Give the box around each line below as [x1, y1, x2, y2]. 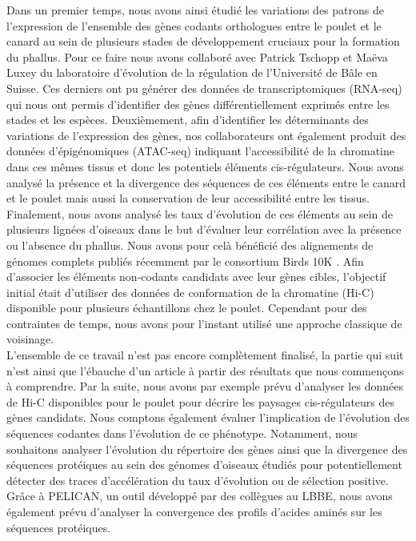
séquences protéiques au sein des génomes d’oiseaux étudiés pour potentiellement [6, 456, 402, 473]
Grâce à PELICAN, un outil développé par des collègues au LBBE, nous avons [6, 487, 393, 504]
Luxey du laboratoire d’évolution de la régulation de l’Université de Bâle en [6, 64, 378, 81]
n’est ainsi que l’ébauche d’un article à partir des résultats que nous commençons [6, 362, 404, 379]
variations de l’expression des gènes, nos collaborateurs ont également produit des [6, 126, 406, 143]
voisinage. [6, 331, 54, 347]
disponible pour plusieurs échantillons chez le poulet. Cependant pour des [6, 299, 367, 316]
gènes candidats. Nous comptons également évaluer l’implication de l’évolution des [6, 409, 410, 426]
